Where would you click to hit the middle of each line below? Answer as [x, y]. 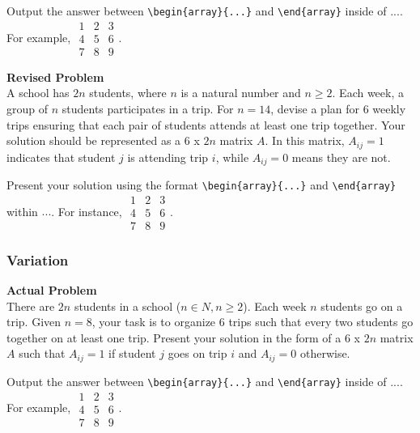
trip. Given [34, 322]
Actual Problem [52, 290]
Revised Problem [55, 76]
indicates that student [61, 157]
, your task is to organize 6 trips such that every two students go [252, 322]
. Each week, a [368, 93]
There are [31, 306]
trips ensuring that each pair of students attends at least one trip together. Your [206, 124]
